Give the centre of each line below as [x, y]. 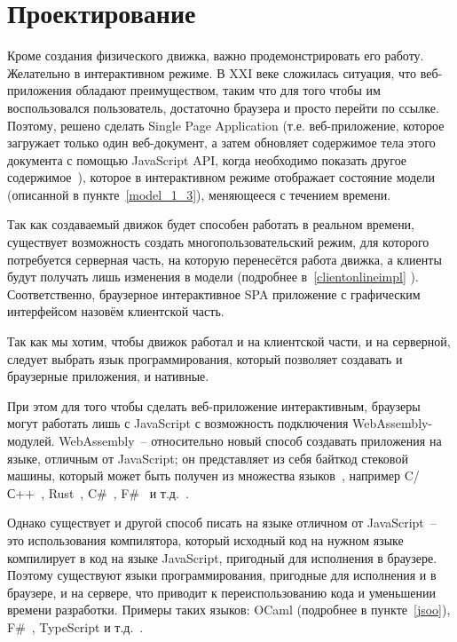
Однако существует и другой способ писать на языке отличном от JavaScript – [222, 523]
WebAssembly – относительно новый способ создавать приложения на [250, 440]
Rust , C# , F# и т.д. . [118, 492]
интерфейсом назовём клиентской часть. [116, 311]
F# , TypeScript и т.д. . [75, 626]
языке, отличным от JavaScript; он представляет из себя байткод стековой [208, 458]
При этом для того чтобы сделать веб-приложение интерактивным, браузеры [214, 405]
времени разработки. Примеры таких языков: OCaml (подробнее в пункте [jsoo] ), [229, 610]
